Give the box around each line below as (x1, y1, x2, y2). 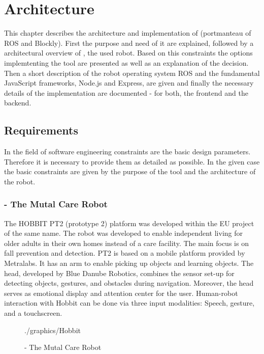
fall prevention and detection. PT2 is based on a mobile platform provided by (4, 248, 245, 258)
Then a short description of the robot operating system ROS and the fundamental (4, 67, 260, 78)
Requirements (4, 122, 78, 138)
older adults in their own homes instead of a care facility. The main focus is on (4, 237, 249, 248)
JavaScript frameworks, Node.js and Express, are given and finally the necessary (4, 77, 254, 88)
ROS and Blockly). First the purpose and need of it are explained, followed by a (4, 37, 254, 48)
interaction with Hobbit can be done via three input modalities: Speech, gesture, (4, 297, 255, 308)
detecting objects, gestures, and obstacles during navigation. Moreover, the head (4, 278, 254, 288)
